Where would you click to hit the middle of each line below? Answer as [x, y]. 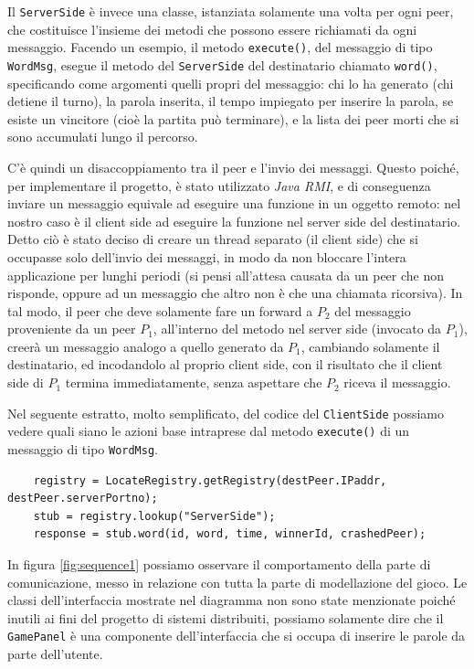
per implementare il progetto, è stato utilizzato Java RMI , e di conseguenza [219, 185]
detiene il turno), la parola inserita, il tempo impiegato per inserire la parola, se [231, 101]
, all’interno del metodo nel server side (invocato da [297, 329]
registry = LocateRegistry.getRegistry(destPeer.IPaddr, [210, 480]
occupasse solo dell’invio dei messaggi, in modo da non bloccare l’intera [207, 256]
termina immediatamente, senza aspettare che [194, 382]
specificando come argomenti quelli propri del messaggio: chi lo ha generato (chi [231, 83]
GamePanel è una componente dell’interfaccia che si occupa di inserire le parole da [237, 636]
